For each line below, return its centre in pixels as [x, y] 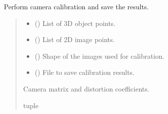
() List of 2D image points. [75, 39]
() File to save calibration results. [84, 72]
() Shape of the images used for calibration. [100, 56]
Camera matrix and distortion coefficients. [86, 88]
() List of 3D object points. [75, 23]
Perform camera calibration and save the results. [76, 6]
